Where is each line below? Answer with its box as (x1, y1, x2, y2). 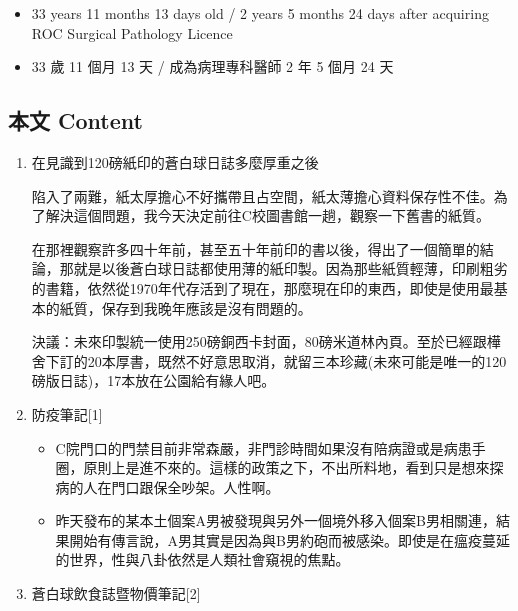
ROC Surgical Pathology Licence (31, 22, 233, 43)
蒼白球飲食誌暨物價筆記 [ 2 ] (31, 583, 201, 604)
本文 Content (8, 105, 143, 136)
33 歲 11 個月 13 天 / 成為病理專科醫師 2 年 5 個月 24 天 (31, 56, 394, 77)
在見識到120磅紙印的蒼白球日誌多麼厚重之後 (31, 151, 319, 172)
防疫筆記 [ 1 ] (31, 403, 103, 424)
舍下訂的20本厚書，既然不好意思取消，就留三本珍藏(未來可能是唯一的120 (31, 350, 507, 371)
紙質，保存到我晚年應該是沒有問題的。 (59, 297, 312, 318)
